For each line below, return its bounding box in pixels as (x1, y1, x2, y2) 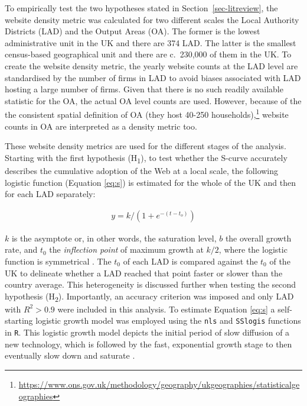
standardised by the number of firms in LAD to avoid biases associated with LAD (5, 71, 301, 83)
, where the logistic (218, 243, 288, 256)
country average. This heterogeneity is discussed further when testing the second (5, 278, 296, 291)
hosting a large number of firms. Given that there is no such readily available (5, 83, 283, 95)
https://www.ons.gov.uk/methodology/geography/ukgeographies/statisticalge (18, 378, 300, 390)
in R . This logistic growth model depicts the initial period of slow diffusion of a (5, 326, 290, 339)
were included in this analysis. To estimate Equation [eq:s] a (57, 302, 275, 315)
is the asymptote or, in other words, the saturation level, (11, 231, 217, 244)
